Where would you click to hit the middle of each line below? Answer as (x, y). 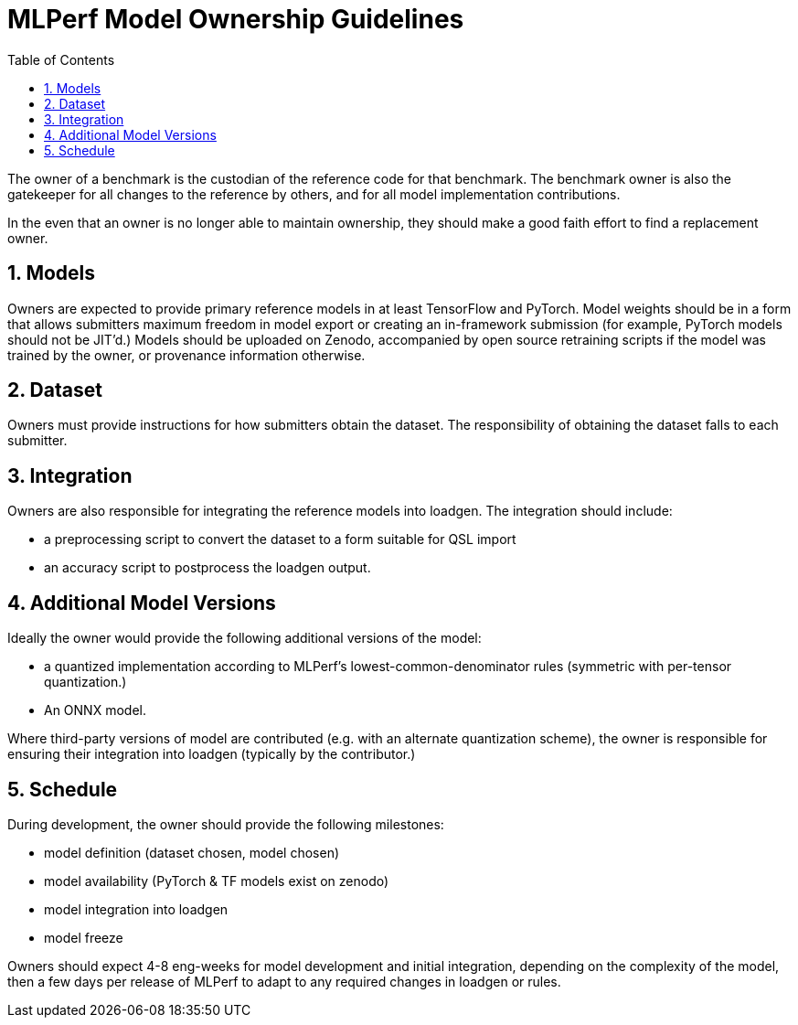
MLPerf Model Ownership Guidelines (236, 19)
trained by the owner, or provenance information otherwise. (186, 355)
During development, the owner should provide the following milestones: (226, 824)
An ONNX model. (95, 710)
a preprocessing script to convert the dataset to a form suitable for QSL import (280, 539)
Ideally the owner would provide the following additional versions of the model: (245, 638)
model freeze (84, 937)
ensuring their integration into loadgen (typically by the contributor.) (212, 754)
